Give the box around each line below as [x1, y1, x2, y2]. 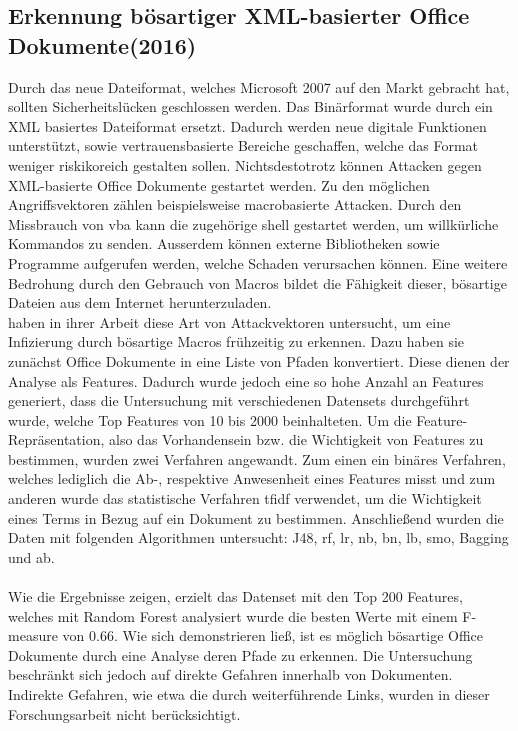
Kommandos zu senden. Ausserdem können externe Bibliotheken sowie [8, 233, 440, 254]
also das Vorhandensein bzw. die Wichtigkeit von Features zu [109, 429, 484, 450]
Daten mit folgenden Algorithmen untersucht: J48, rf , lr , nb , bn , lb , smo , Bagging [8, 527, 509, 548]
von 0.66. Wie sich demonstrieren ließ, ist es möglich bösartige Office [62, 625, 483, 646]
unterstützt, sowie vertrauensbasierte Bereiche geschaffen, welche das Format [8, 135, 479, 156]
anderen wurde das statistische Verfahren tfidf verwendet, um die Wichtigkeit [8, 488, 482, 509]
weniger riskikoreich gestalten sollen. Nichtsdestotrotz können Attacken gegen [8, 154, 482, 175]
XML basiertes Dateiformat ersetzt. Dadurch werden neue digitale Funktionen [8, 115, 487, 136]
